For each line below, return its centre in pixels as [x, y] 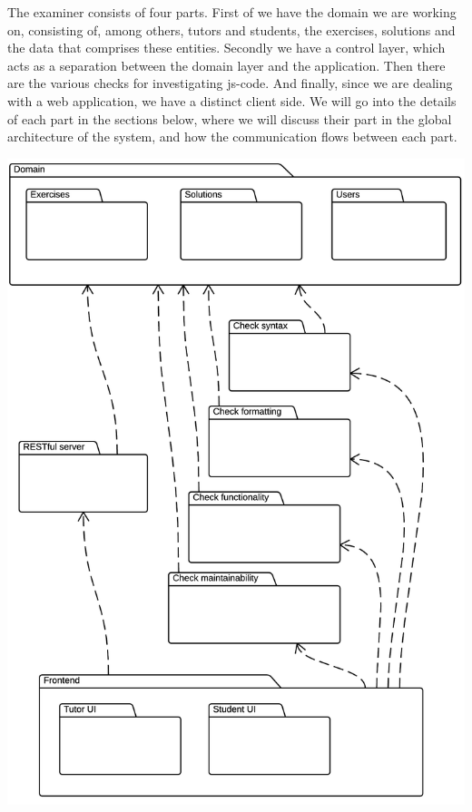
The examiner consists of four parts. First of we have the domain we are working [232, 12]
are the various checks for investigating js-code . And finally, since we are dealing [230, 83]
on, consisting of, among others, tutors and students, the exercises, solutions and [231, 29]
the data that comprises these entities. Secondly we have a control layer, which [226, 48]
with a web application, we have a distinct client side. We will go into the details [232, 100]
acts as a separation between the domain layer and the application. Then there [226, 65]
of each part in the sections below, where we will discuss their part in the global [230, 118]
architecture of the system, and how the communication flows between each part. [232, 137]
